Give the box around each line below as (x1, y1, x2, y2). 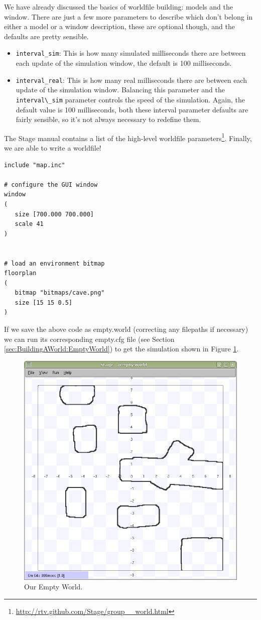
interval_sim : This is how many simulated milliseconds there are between (16, 48, 246, 58)
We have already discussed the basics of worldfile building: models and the (4, 2, 233, 12)
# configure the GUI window (4, 181, 98, 188)
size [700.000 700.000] (15, 210, 94, 218)
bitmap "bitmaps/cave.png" (15, 289, 105, 297)
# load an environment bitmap (4, 260, 105, 267)
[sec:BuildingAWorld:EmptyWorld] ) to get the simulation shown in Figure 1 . (4, 343, 239, 354)
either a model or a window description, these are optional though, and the (4, 21, 235, 32)
